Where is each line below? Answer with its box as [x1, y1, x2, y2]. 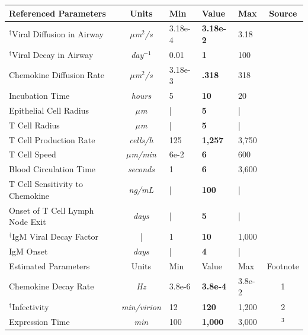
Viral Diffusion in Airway [12, 28, 104, 40]
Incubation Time [9, 89, 70, 102]
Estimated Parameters [9, 259, 90, 272]
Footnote [267, 259, 299, 272]
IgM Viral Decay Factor [12, 230, 99, 242]
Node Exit [9, 215, 46, 228]
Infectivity [12, 300, 49, 313]
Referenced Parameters [9, 7, 106, 19]
